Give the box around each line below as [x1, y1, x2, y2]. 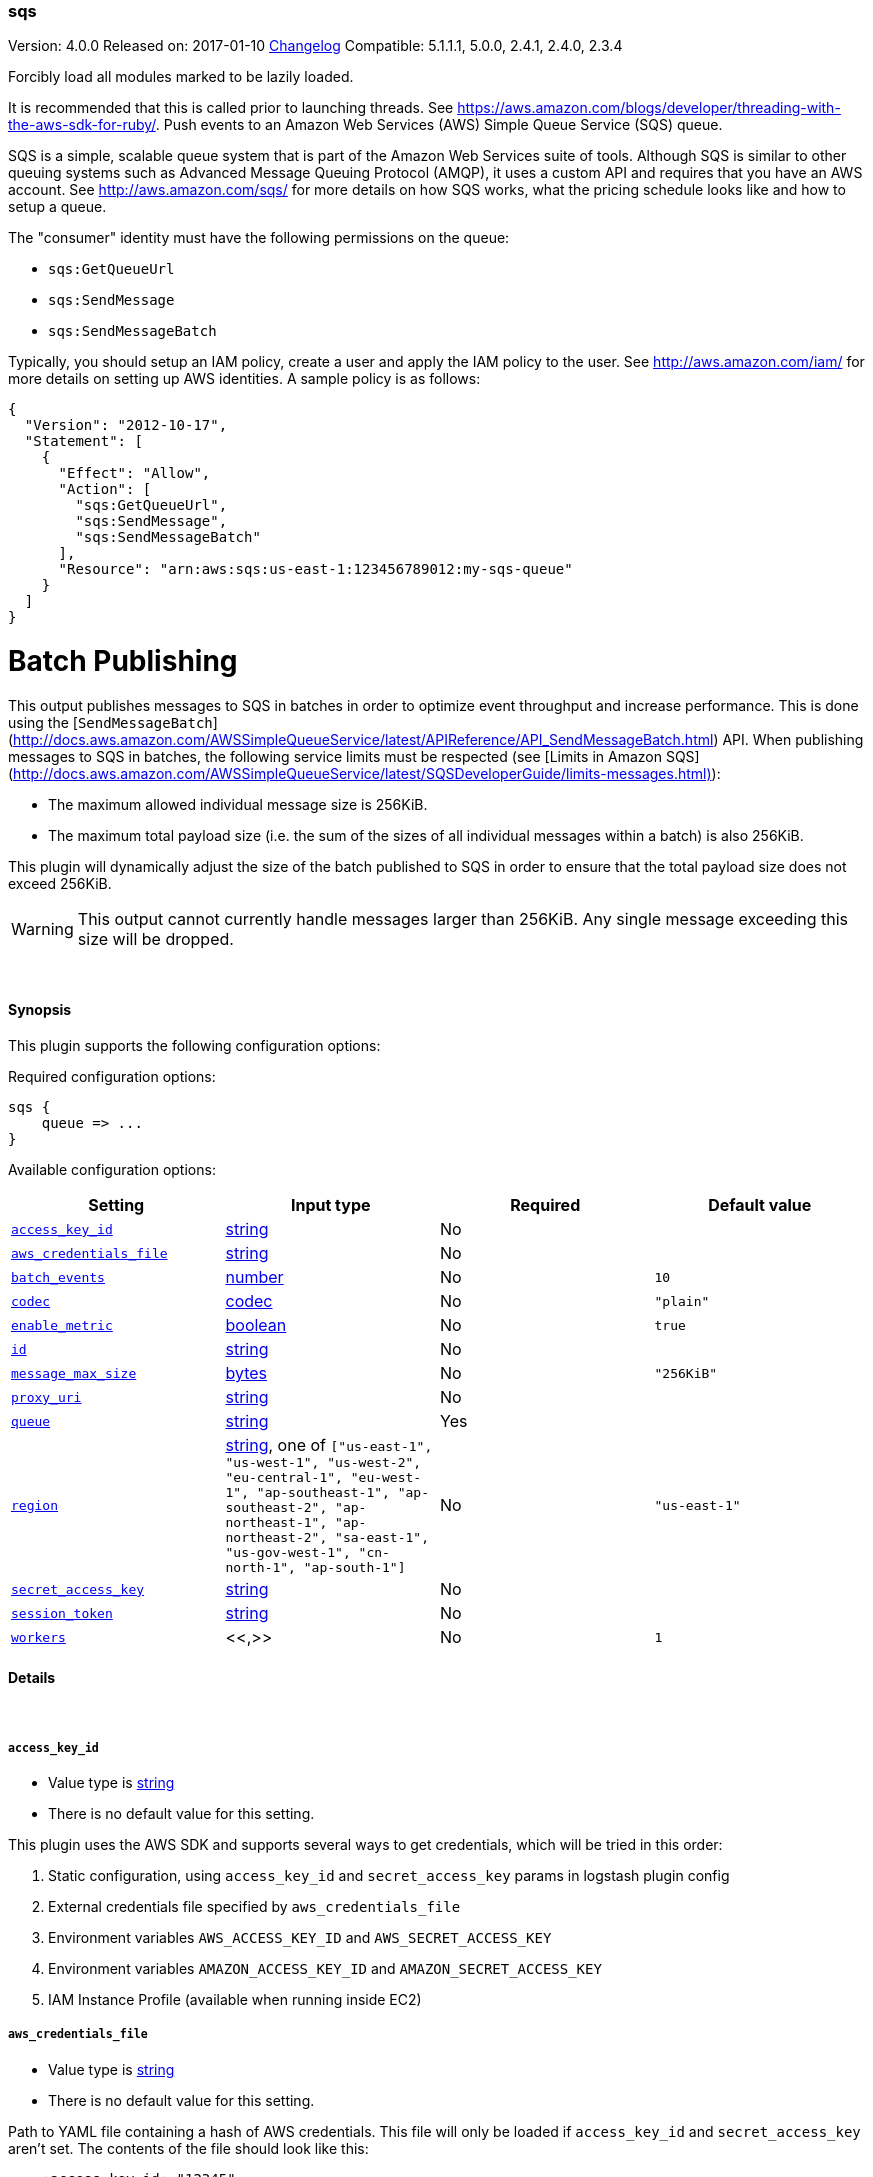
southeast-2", [225, 1500, 328, 1516]
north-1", [225, 1560, 296, 1576]
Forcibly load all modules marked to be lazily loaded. [8, 68, 354, 86]
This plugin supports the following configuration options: [8, 1037, 381, 1055]
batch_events [11, 1269, 105, 1285]
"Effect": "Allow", [58, 465, 211, 482]
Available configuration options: [8, 1161, 216, 1179]
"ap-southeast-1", [256, 1485, 390, 1501]
